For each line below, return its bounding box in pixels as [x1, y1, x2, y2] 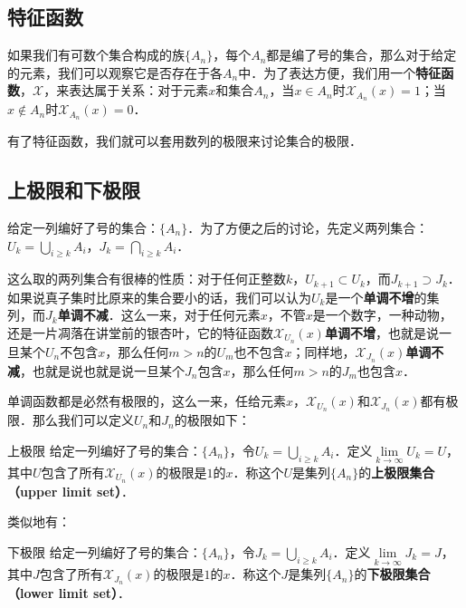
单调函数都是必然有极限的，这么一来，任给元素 [7, 391, 286, 410]
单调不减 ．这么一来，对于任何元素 [57, 305, 261, 324]
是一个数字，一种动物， [312, 305, 452, 324]
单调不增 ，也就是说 [324, 323, 439, 342]
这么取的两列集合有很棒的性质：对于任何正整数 [7, 269, 286, 288]
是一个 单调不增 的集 [325, 287, 440, 306]
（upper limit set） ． [7, 481, 135, 500]
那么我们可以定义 [32, 410, 134, 429]
